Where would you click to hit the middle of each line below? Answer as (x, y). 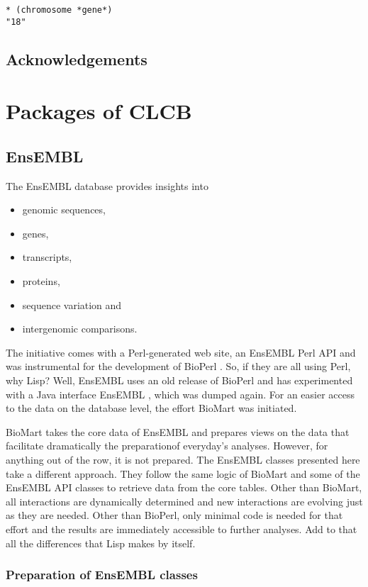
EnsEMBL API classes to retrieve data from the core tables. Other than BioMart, (184, 487)
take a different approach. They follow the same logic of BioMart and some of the (183, 473)
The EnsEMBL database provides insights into (107, 185)
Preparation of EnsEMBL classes (102, 575)
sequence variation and (72, 304)
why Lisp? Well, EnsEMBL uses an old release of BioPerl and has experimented (179, 380)
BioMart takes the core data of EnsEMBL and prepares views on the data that (178, 431)
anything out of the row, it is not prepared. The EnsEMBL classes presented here (183, 459)
